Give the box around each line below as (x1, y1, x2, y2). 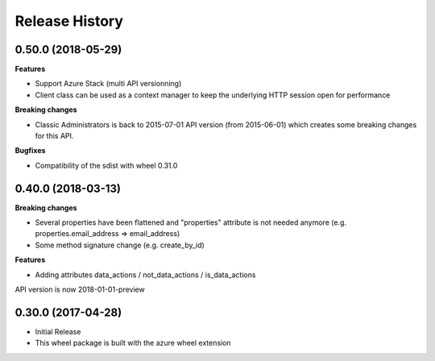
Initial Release (35, 326, 81, 336)
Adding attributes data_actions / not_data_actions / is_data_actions (35, 270, 256, 280)
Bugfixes (14, 146, 46, 156)
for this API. (35, 131, 74, 141)
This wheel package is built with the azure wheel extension (35, 338, 231, 348)
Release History (14, 12, 124, 30)
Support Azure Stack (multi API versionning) (35, 79, 182, 89)
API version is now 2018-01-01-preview (14, 284, 145, 294)
